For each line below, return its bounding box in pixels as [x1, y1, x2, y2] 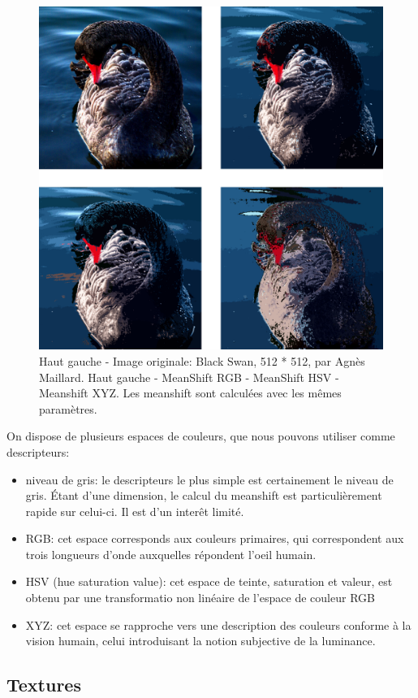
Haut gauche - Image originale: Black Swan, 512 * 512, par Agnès [39, 352, 365, 369]
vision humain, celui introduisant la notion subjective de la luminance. [25, 632, 376, 649]
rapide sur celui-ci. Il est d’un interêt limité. [25, 502, 244, 519]
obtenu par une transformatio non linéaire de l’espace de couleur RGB [25, 589, 375, 606]
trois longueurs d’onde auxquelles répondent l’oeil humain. [25, 545, 317, 562]
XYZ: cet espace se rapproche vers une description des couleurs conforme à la [25, 616, 412, 633]
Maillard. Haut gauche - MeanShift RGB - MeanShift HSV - [39, 368, 339, 385]
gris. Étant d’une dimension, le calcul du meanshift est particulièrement [25, 487, 382, 504]
